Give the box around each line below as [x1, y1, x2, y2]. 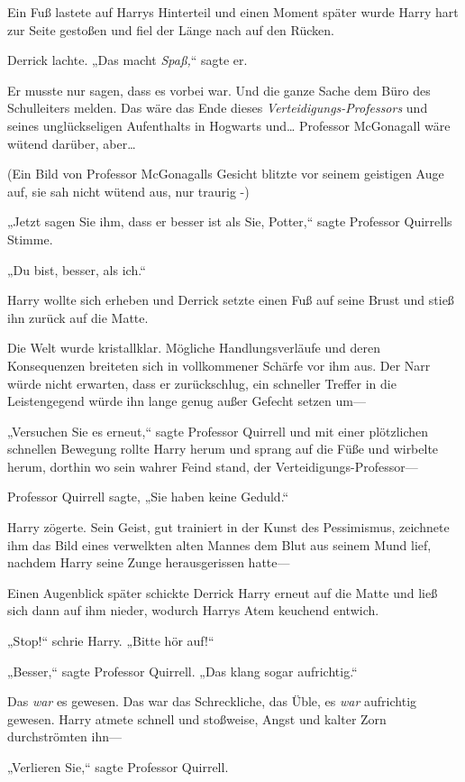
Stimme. [7, 229, 53, 248]
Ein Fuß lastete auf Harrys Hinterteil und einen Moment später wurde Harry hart [7, 3, 459, 21]
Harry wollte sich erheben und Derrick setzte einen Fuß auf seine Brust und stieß [7, 290, 454, 309]
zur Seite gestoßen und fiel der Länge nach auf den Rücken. [7, 20, 334, 39]
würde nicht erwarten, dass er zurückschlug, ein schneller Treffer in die [7, 373, 397, 392]
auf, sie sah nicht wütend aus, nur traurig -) [7, 181, 250, 200]
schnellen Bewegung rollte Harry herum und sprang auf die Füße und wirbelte [7, 439, 439, 458]
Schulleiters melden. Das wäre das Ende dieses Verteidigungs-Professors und [7, 98, 428, 117]
